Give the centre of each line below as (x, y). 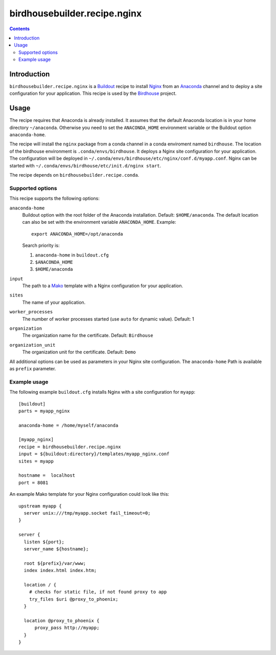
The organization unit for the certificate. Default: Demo (79, 352)
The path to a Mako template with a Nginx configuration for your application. (103, 286)
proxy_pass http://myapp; (67, 628)
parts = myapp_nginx (44, 411)
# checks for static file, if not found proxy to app (98, 592)
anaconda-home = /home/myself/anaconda (68, 425)
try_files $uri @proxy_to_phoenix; (74, 599)
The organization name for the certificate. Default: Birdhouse (88, 335)
